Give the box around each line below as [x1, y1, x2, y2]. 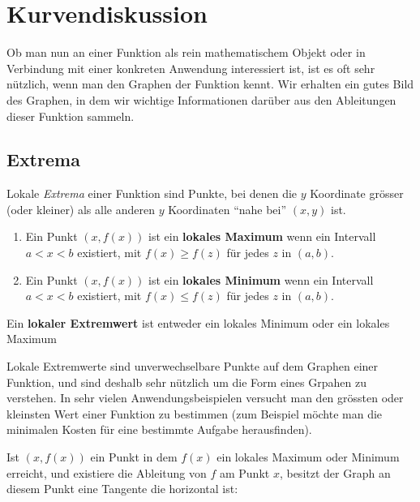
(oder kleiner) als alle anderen [6, 200, 155, 217]
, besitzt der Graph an [279, 464, 391, 481]
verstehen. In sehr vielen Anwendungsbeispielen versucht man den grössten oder [6, 389, 404, 406]
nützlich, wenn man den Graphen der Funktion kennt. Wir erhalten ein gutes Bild [6, 75, 414, 92]
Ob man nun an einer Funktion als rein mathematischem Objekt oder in [6, 44, 366, 61]
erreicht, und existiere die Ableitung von [6, 464, 207, 481]
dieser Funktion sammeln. [6, 107, 135, 124]
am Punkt [219, 464, 270, 481]
